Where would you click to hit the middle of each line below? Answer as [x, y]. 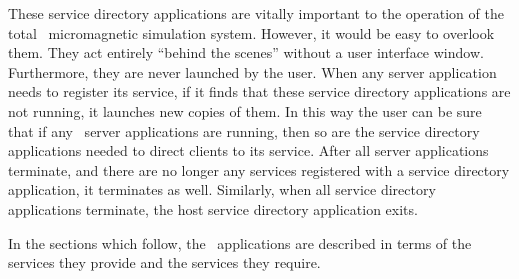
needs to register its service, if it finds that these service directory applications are [259, 91]
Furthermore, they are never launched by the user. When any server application [252, 71]
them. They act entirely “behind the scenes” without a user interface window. [246, 52]
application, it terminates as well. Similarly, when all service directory [222, 189]
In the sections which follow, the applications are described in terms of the [240, 242]
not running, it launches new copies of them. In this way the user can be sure [245, 110]
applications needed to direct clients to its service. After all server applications [248, 150]
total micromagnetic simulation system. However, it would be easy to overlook [251, 32]
